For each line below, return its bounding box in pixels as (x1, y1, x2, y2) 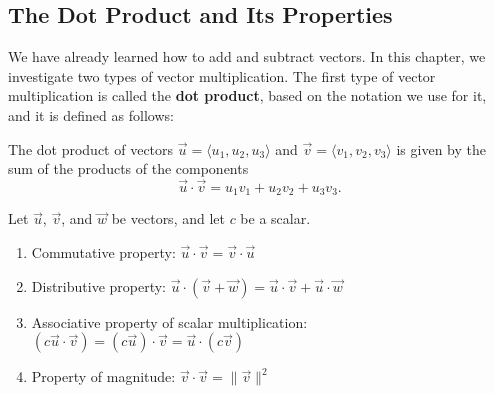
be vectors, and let (111, 208, 225, 229)
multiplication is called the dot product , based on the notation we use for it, (8, 85, 487, 106)
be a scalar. (240, 208, 311, 229)
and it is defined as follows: (8, 104, 174, 125)
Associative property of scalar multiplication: (31, 311, 308, 332)
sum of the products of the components (8, 158, 249, 179)
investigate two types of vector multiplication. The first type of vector (8, 65, 436, 86)
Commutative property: (31, 242, 176, 263)
